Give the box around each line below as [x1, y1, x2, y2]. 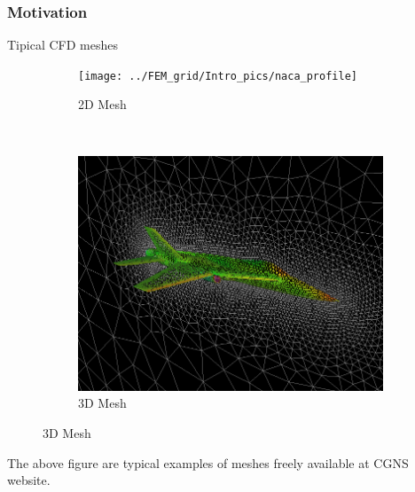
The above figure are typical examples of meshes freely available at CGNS [7, 453, 409, 472]
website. [7, 471, 51, 489]
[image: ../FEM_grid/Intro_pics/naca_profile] [78, 69, 357, 82]
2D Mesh [78, 95, 127, 113]
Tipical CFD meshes [7, 35, 118, 54]
